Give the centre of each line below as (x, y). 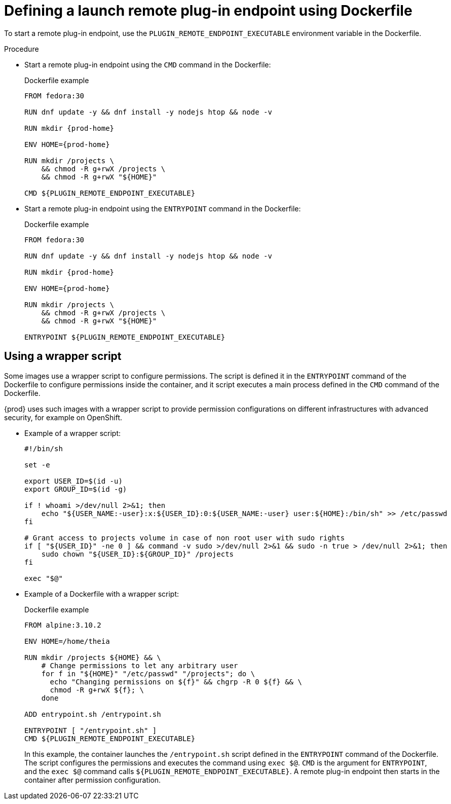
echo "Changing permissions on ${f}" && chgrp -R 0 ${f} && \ (176, 682)
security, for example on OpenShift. (63, 417)
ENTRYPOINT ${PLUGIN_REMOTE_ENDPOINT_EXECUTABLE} (125, 337)
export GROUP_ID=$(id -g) (76, 489)
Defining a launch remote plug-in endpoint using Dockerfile (208, 11)
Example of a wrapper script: (73, 433)
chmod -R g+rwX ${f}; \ (97, 690)
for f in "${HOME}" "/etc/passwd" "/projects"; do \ (148, 673)
